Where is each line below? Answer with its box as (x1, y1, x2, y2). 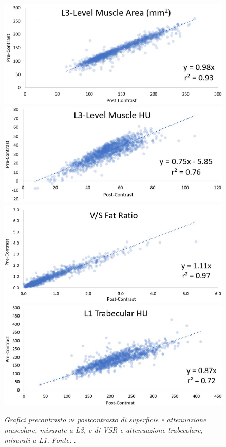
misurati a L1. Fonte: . (4, 434, 76, 445)
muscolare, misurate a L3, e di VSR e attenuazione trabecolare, (4, 424, 203, 435)
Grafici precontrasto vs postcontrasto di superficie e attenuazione (4, 414, 206, 425)
